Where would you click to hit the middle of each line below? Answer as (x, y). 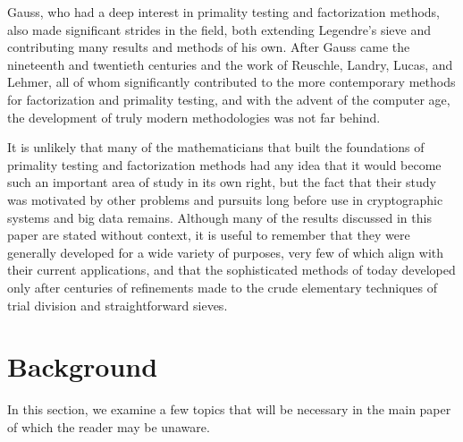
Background (83, 366)
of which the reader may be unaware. (109, 426)
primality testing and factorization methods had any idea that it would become (224, 164)
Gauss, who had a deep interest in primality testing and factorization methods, (224, 12)
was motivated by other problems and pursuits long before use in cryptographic (225, 199)
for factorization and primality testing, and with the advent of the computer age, (229, 99)
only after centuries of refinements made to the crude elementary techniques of (223, 287)
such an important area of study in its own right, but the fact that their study (222, 182)
